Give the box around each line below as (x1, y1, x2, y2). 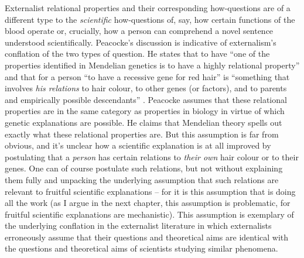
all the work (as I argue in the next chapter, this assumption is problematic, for (5, 197, 291, 209)
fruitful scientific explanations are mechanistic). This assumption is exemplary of (5, 208, 294, 220)
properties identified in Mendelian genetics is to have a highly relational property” (5, 59, 300, 71)
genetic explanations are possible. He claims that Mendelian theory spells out (5, 116, 282, 128)
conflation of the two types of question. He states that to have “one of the (5, 47, 270, 60)
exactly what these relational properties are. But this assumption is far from (5, 128, 279, 140)
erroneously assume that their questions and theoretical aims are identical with (5, 231, 289, 243)
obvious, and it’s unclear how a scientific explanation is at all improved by (5, 139, 271, 152)
